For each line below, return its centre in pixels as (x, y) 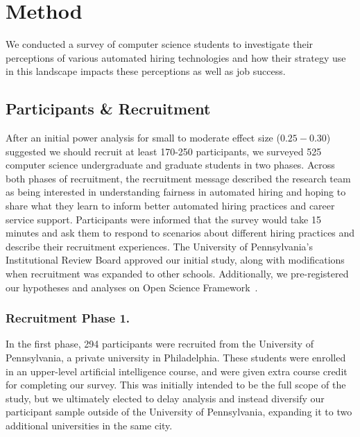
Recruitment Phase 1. (68, 318)
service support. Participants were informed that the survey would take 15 (163, 219)
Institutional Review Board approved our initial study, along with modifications (175, 260)
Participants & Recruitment (108, 109)
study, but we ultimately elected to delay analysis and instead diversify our (165, 398)
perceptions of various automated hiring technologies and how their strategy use (176, 57)
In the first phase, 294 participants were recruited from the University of (160, 344)
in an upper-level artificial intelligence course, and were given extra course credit (177, 371)
